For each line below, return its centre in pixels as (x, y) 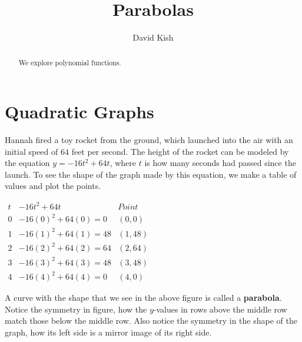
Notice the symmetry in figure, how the (76, 309)
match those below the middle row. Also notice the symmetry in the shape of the (151, 321)
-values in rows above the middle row (220, 309)
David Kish (153, 37)
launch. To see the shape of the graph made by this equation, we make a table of (151, 174)
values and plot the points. (53, 186)
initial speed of (31, 151)
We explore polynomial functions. (70, 62)
